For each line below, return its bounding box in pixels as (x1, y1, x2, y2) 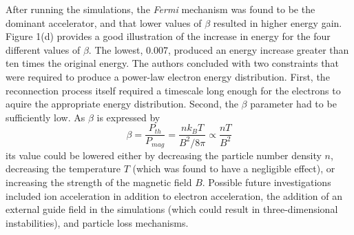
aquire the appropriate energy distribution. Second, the (6, 96, 238, 111)
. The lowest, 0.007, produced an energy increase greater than (88, 42, 349, 57)
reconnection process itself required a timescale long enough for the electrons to (6, 83, 341, 97)
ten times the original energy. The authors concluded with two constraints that (6, 56, 339, 70)
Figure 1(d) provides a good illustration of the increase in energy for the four (6, 29, 331, 43)
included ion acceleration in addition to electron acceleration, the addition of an (6, 188, 342, 203)
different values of (6, 42, 81, 57)
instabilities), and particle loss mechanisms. (6, 215, 189, 229)
